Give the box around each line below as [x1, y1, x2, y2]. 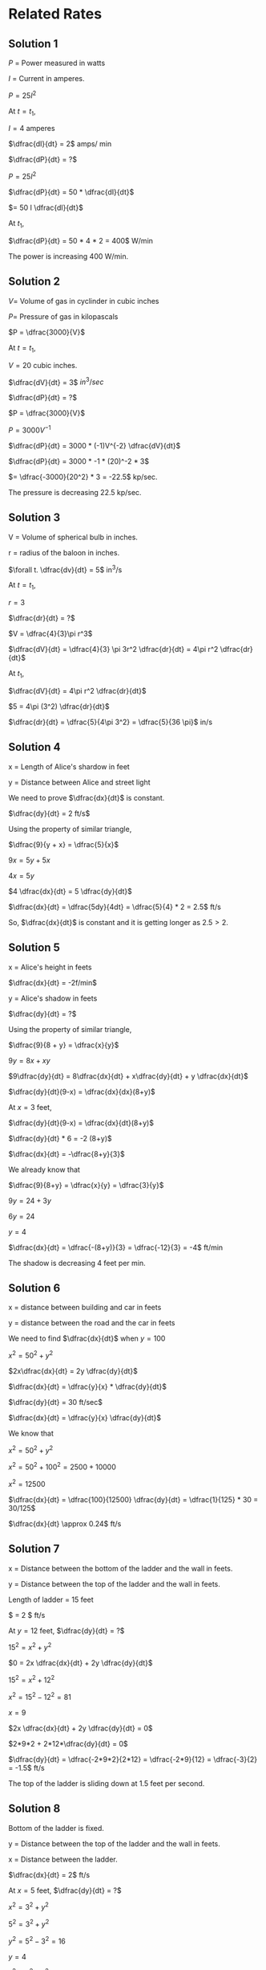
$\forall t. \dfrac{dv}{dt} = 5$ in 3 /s [8, 563, 123, 575]
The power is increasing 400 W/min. [8, 251, 129, 261]
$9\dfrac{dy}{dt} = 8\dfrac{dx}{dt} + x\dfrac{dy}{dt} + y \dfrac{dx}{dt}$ [8, 1071, 248, 1081]
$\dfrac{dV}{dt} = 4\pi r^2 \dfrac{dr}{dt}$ [8, 686, 147, 695]
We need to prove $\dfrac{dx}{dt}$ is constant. [8, 793, 165, 802]
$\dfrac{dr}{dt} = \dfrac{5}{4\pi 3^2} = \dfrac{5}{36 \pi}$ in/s [8, 717, 213, 727]
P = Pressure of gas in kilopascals [8, 311, 119, 322]
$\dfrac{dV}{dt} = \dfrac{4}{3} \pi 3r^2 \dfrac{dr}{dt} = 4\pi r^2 [8, 645, 219, 654]
